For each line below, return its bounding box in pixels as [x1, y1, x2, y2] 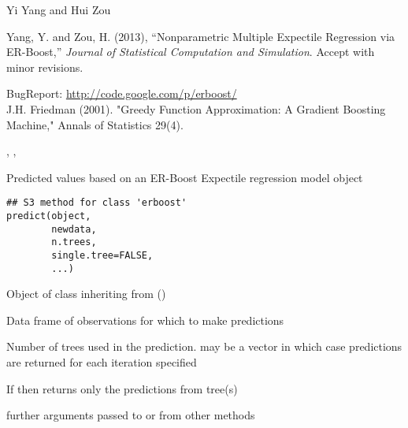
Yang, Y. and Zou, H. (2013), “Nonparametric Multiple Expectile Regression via [6, 28, 395, 44]
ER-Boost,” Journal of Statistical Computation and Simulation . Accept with [6, 43, 375, 60]
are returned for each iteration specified [6, 354, 197, 370]
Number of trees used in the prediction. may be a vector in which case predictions [6, 338, 402, 355]
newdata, [51, 223, 97, 235]
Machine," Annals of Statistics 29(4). [6, 116, 184, 132]
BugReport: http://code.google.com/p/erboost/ [6, 85, 237, 102]
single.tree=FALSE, [51, 249, 154, 261]
